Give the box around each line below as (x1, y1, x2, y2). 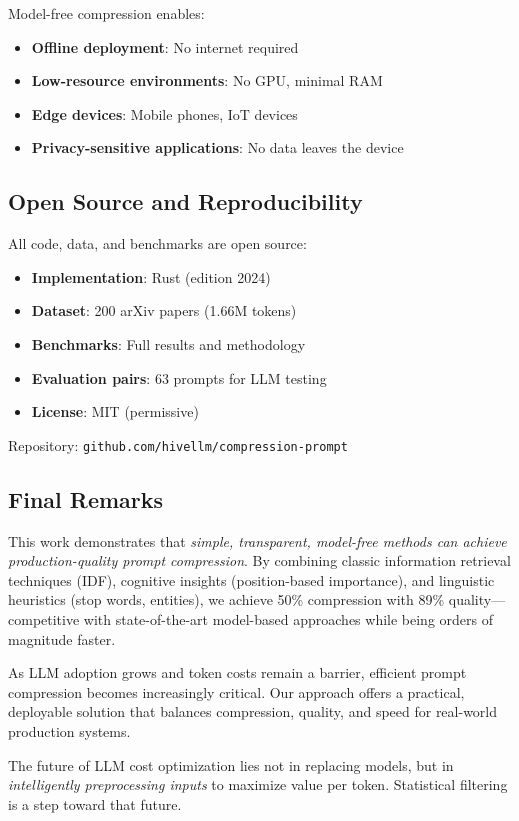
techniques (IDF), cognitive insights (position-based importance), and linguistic (8, 569, 495, 590)
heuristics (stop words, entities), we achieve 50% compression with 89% (8, 589, 445, 610)
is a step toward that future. (8, 793, 182, 814)
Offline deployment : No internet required (31, 36, 299, 57)
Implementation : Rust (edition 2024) (31, 266, 271, 287)
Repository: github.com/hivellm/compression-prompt (8, 434, 348, 455)
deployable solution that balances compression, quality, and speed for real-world (8, 701, 498, 722)
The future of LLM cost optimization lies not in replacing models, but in (8, 754, 454, 775)
